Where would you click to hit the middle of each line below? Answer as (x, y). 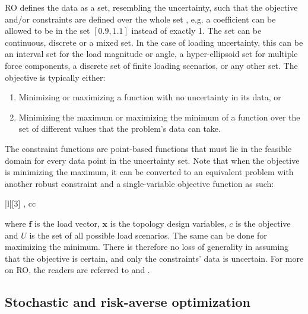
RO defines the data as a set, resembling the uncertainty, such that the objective (151, 7)
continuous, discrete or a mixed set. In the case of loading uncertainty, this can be (154, 42)
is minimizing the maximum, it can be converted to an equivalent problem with (149, 172)
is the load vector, (67, 223)
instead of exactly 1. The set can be (196, 31)
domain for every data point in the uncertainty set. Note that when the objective (152, 160)
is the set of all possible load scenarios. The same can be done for (148, 235)
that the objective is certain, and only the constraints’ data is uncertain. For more (154, 258)
